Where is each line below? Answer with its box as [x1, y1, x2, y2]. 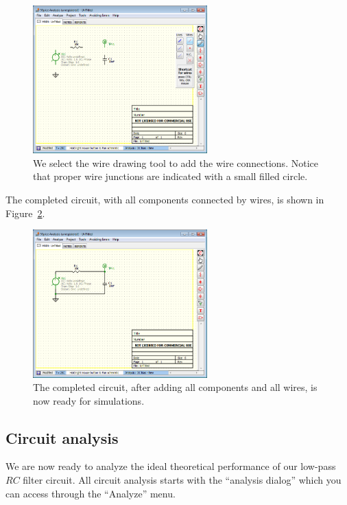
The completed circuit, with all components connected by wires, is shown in [5, 192, 324, 207]
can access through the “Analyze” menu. [5, 486, 176, 500]
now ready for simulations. [33, 393, 145, 407]
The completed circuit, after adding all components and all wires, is [33, 380, 318, 394]
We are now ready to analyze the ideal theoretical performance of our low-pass [5, 459, 336, 473]
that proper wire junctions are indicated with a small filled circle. [33, 169, 308, 183]
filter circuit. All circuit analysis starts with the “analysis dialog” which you [23, 473, 342, 487]
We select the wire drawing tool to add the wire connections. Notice [33, 155, 318, 170]
